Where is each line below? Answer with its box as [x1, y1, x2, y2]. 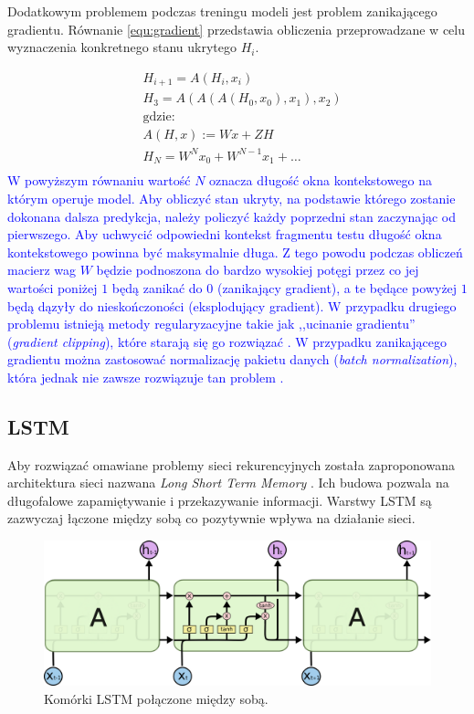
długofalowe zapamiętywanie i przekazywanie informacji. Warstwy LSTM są [7, 490, 432, 509]
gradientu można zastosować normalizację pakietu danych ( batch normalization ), [7, 350, 458, 369]
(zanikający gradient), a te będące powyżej [216, 278, 458, 297]
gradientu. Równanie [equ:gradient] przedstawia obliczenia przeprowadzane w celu [7, 19, 465, 38]
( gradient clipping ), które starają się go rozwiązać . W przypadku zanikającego [7, 331, 447, 351]
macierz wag [7, 260, 77, 279]
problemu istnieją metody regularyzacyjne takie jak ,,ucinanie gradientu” [7, 314, 416, 333]
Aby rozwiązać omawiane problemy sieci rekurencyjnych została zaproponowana [7, 455, 455, 474]
